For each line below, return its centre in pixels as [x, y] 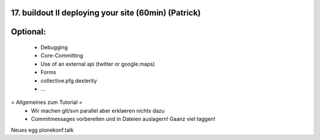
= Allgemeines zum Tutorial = [47, 102]
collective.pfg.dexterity [69, 81]
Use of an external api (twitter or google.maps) [98, 64]
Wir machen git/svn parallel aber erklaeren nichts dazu [98, 110]
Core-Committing [62, 56]
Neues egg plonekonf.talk [42, 130]
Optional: [28, 32]
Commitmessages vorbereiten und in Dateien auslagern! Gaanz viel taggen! [123, 119]
